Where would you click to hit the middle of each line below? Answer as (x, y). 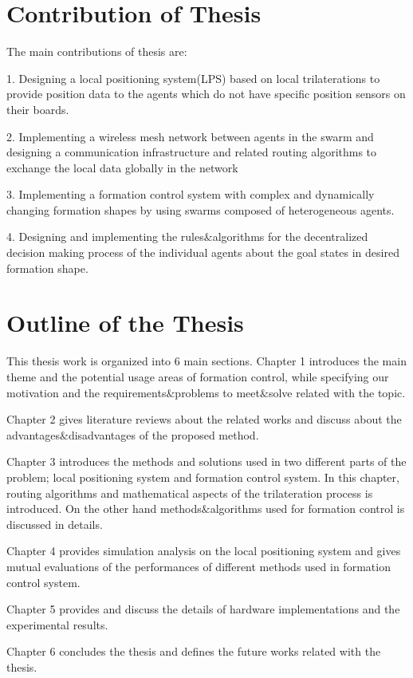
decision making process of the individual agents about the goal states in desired (203, 252)
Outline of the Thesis (125, 323)
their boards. (38, 109)
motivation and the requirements (87, 392)
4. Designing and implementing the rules (105, 237)
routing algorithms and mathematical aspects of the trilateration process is (190, 493)
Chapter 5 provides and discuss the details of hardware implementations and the (203, 609)
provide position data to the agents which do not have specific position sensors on (206, 94)
